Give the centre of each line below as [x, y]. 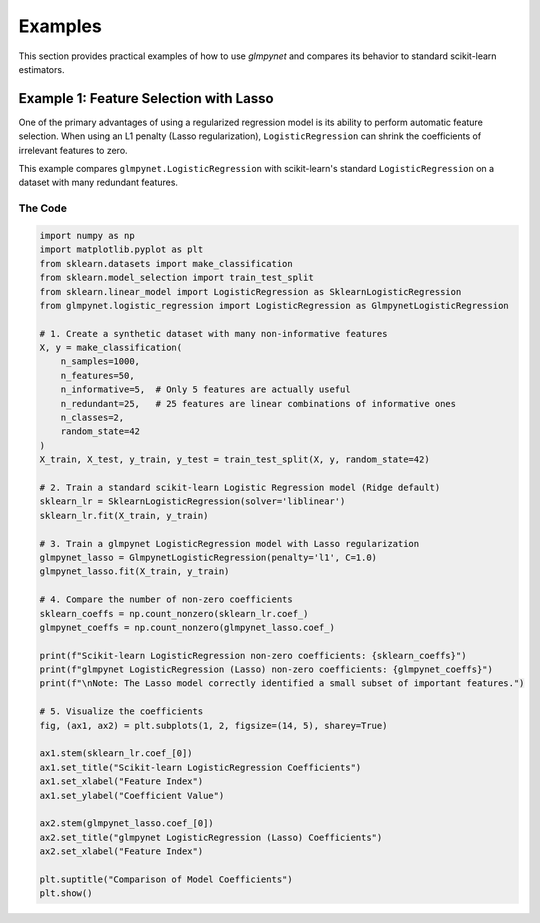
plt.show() [66, 893]
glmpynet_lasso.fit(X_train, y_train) [134, 571]
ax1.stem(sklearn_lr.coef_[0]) [116, 753]
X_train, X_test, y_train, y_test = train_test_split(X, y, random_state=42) [234, 459]
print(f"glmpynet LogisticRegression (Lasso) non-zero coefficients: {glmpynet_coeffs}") [266, 669]
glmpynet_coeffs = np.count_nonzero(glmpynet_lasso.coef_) [187, 627]
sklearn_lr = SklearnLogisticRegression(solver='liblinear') [192, 501]
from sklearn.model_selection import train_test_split [176, 278]
